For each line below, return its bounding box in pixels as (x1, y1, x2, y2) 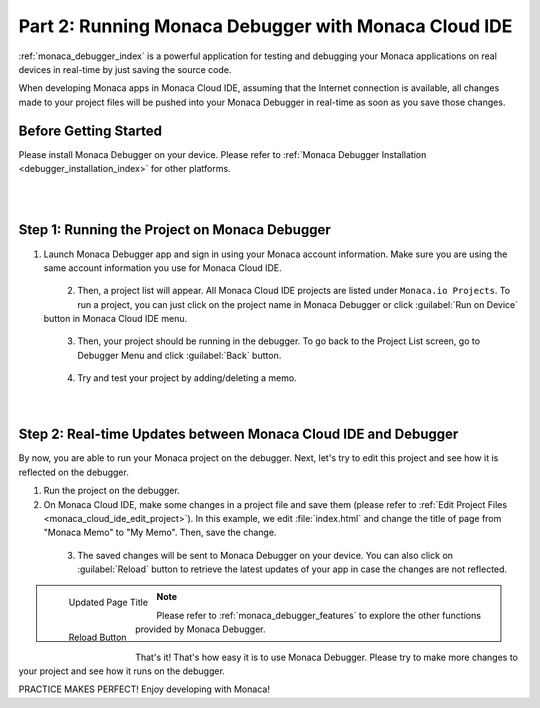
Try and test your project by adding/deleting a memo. (77, 372, 297, 384)
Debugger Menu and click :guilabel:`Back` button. (77, 349, 282, 361)
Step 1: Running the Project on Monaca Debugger (18, 221, 332, 239)
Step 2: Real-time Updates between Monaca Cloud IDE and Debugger (18, 426, 459, 443)
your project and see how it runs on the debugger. (18, 665, 225, 677)
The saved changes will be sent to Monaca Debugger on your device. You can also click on (77, 549, 454, 561)
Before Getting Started (18, 122, 163, 139)
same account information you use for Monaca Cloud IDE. (43, 261, 282, 274)
